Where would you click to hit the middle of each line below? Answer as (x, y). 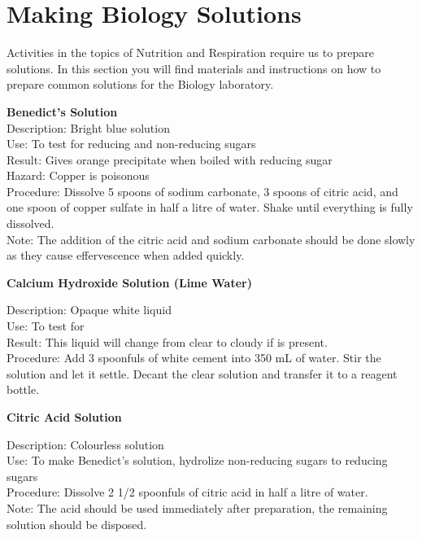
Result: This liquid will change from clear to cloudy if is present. (167, 341)
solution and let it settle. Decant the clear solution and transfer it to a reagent (202, 373)
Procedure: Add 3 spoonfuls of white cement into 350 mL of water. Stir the (194, 358)
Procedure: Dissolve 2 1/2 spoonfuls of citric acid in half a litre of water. (187, 492)
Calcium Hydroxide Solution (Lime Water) (129, 282)
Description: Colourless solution (85, 444)
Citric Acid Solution (64, 417)
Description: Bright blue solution (88, 127)
